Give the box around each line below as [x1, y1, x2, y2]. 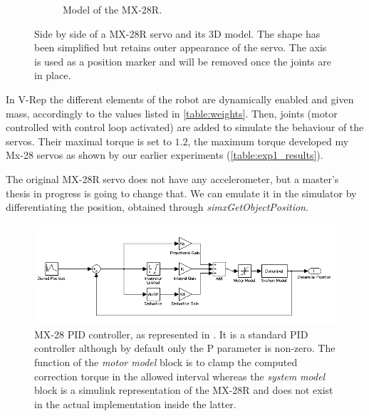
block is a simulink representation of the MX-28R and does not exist [34, 383, 333, 397]
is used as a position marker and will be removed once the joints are [34, 53, 332, 68]
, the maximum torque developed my [187, 133, 349, 148]
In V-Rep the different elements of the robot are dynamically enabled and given [6, 91, 354, 106]
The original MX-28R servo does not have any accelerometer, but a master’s [6, 171, 339, 186]
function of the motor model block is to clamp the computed [34, 355, 298, 370]
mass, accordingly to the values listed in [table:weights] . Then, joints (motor [6, 105, 338, 120]
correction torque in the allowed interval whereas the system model [34, 368, 326, 383]
